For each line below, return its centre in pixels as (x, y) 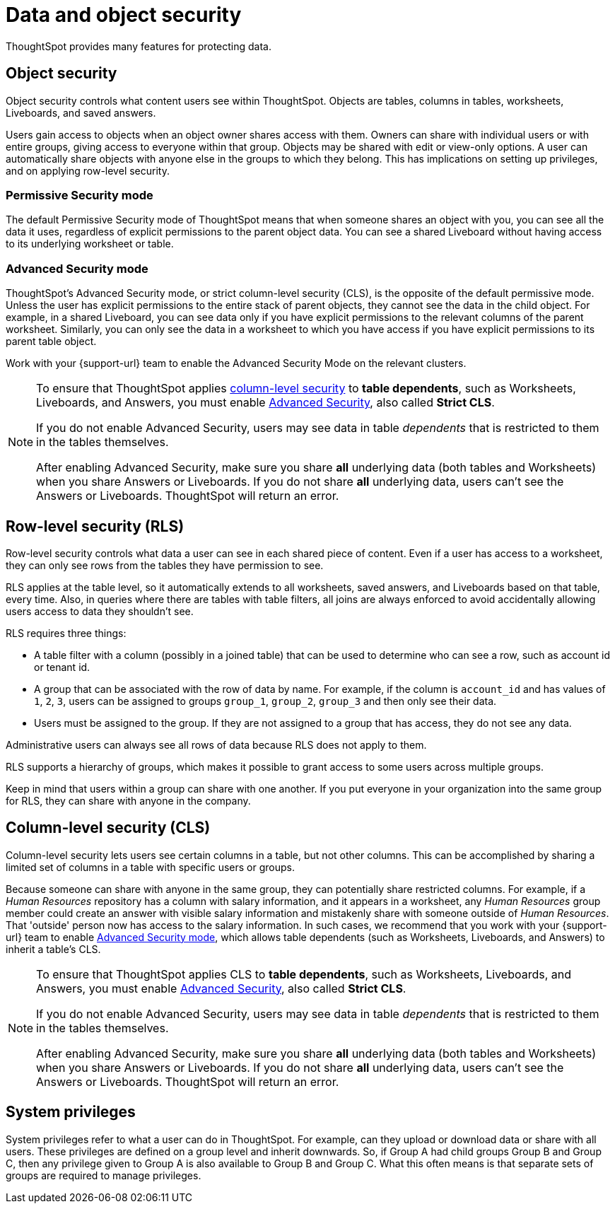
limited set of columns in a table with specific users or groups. (151, 867)
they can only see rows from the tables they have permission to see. (165, 565)
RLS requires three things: (66, 633)
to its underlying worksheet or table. (90, 244)
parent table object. (51, 341)
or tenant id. (62, 667)
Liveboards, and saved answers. (81, 112)
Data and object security (124, 15)
